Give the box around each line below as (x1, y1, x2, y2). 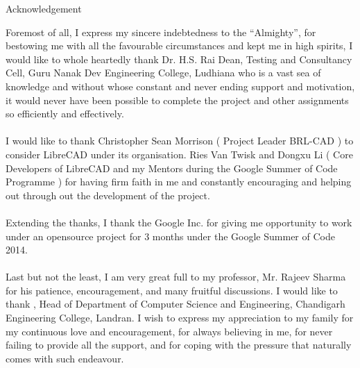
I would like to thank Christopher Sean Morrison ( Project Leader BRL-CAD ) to (6, 133, 354, 148)
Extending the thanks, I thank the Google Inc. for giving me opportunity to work (6, 215, 352, 229)
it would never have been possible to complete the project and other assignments (6, 92, 349, 107)
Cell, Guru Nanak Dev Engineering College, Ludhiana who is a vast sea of (6, 65, 321, 80)
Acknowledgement (6, 1, 82, 15)
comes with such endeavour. (6, 351, 124, 365)
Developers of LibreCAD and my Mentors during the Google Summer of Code (6, 160, 338, 175)
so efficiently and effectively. (6, 106, 124, 121)
